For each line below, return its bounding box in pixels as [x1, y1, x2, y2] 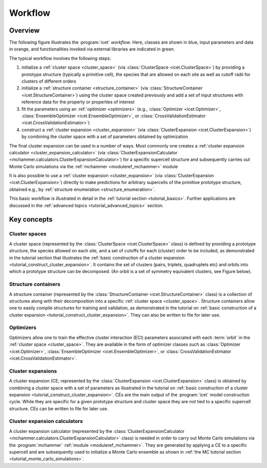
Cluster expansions [9, 368, 57, 374]
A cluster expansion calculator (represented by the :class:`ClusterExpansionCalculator [9, 428, 185, 434]
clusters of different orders [21, 78, 77, 84]
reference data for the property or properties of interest [21, 99, 135, 105]
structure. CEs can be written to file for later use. [9, 406, 109, 412]
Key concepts [9, 215, 53, 224]
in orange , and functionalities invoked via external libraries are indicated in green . [9, 46, 175, 52]
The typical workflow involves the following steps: [9, 55, 111, 61]
